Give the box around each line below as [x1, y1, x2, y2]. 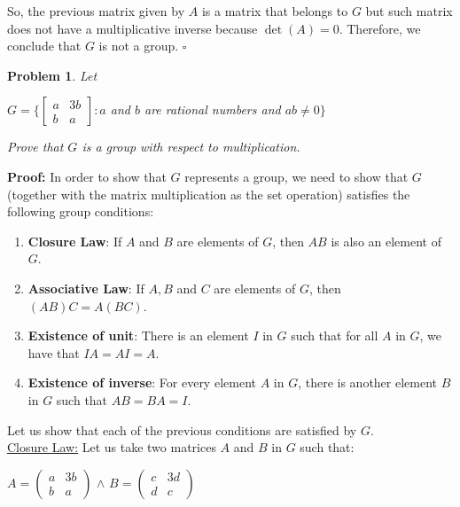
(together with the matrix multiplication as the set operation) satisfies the [7, 184, 410, 203]
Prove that [7, 137, 64, 156]
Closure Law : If [27, 231, 122, 250]
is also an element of [331, 231, 441, 250]
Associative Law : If [27, 278, 144, 297]
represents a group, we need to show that [184, 167, 409, 185]
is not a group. [98, 36, 179, 55]
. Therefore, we [339, 19, 421, 37]
